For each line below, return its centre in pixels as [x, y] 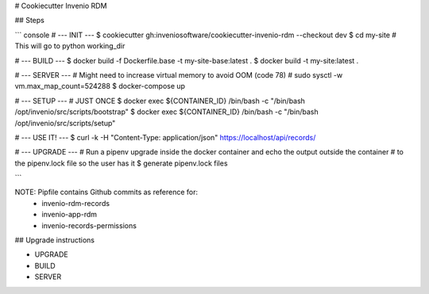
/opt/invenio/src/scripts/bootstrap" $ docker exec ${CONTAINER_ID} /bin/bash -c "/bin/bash [166, 112]
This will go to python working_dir [70, 46]
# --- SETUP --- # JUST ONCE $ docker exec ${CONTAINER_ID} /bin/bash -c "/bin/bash [160, 101]
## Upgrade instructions [55, 240]
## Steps [30, 21]
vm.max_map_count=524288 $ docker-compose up [100, 86]
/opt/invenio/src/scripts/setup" [65, 123]
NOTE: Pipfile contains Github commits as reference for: [106, 192]
